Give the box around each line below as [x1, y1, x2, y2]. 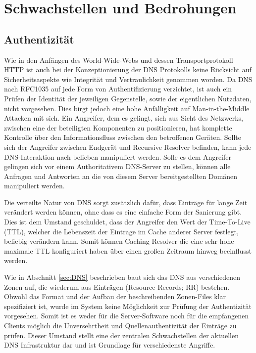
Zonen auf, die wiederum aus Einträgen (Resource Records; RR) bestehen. [4, 281, 230, 292]
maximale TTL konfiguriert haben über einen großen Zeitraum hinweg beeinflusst [4, 245, 252, 256]
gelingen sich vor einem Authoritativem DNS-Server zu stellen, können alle [4, 161, 231, 172]
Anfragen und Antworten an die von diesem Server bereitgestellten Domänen [4, 171, 238, 181]
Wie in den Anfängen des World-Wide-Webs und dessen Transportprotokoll [4, 54, 233, 65]
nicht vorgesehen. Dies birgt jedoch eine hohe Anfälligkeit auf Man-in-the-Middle [4, 103, 250, 113]
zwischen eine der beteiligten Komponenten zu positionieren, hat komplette [4, 122, 232, 132]
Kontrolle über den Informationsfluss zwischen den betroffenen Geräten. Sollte [4, 132, 241, 142]
